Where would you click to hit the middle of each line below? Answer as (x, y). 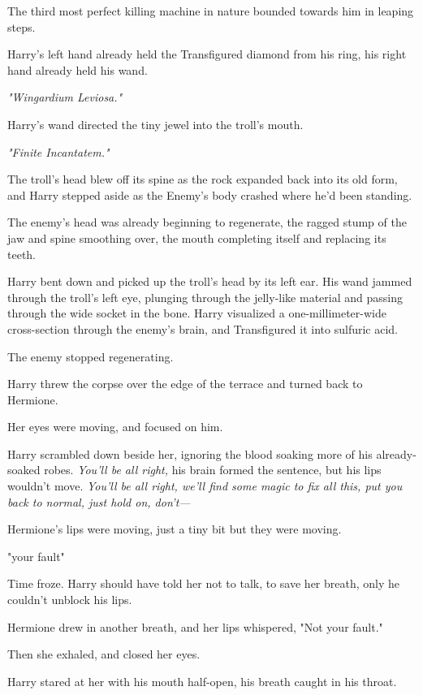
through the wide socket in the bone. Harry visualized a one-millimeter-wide (197, 313)
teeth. (22, 254)
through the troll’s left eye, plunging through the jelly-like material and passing (205, 297)
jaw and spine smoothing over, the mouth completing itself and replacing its (197, 237)
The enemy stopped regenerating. (91, 356)
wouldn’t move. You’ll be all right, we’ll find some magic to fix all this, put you (205, 486)
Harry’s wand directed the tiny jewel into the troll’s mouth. (155, 124)
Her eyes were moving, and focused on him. (115, 427)
